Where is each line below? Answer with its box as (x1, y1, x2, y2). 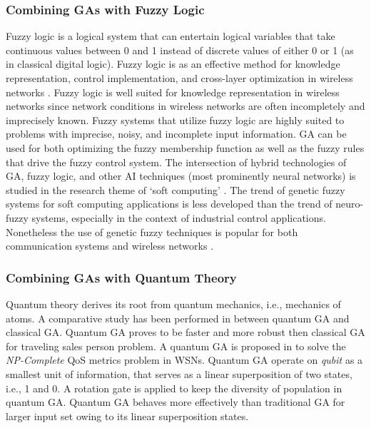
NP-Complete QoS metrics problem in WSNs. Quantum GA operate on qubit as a (6, 352, 363, 367)
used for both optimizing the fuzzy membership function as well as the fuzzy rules (6, 140, 365, 155)
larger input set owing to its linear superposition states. (6, 408, 249, 423)
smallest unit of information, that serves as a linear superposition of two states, (6, 366, 352, 381)
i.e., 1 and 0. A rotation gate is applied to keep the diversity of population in (6, 380, 342, 395)
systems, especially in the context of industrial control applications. (31, 210, 326, 225)
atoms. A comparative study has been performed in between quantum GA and (6, 310, 350, 325)
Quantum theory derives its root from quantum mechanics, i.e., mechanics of (6, 296, 341, 311)
